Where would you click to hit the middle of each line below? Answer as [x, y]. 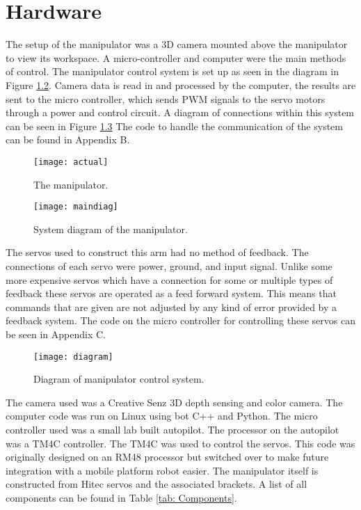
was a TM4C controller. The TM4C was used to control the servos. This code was [180, 443]
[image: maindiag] [76, 207]
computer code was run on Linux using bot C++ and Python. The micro [162, 416]
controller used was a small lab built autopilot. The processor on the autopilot [173, 429]
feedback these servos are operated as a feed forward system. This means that [171, 293]
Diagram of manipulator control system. [119, 379]
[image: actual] [71, 162]
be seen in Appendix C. [56, 334]
